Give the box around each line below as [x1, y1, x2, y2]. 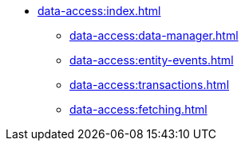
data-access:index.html [38, 4, 161, 17]
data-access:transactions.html [69, 78, 230, 91]
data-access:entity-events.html [69, 53, 234, 67]
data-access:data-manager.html [69, 29, 239, 42]
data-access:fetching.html [69, 103, 207, 116]
